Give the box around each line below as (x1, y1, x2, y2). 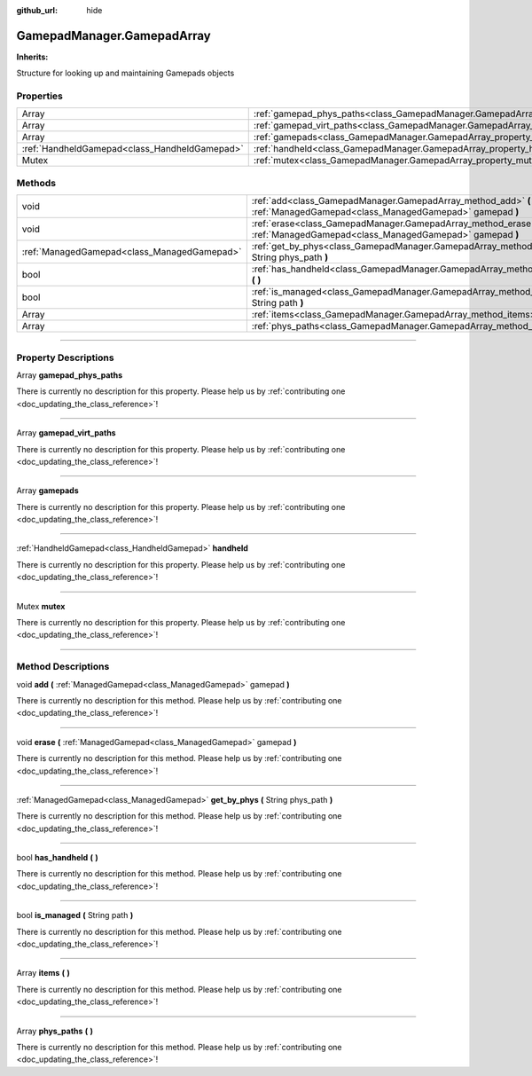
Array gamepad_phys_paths (16, 369, 123, 381)
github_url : (16, 5, 58, 15)
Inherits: (16, 51, 49, 62)
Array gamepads (16, 485, 79, 496)
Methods (16, 177, 57, 189)
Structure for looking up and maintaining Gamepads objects (16, 67, 235, 79)
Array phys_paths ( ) (16, 1025, 93, 1036)
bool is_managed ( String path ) (16, 910, 134, 921)
